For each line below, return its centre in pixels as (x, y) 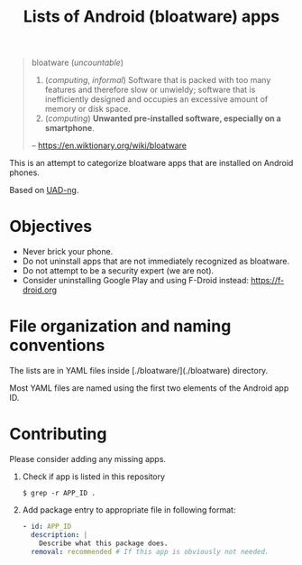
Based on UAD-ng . (44, 190)
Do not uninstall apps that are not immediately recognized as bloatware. (156, 261)
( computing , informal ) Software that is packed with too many (158, 80)
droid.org (39, 290)
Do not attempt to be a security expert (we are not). (118, 271)
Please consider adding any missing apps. (88, 459)
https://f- (268, 281)
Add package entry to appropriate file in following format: (129, 510)
